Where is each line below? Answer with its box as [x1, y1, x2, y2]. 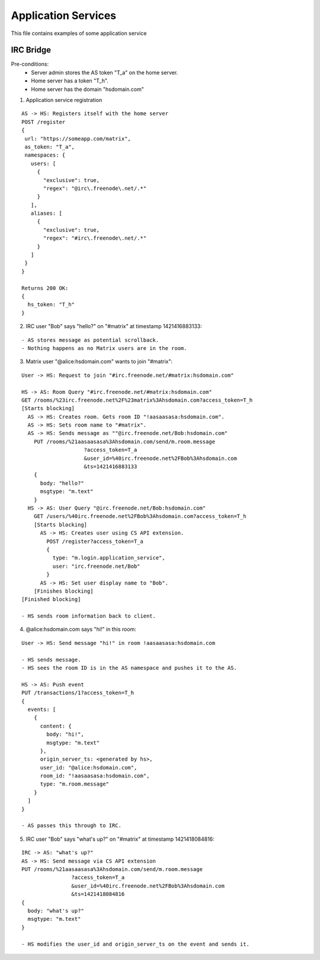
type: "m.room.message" [40, 781, 110, 787]
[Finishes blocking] [33, 587, 94, 595]
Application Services [11, 9, 117, 22]
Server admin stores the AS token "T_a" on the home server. [31, 69, 178, 76]
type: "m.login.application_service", [52, 555, 165, 561]
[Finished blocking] [21, 596, 81, 603]
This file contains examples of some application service [11, 30, 147, 37]
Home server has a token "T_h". [31, 77, 109, 84]
